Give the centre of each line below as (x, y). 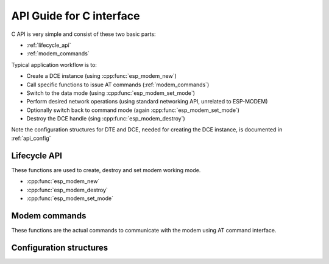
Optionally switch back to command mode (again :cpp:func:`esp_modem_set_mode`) (133, 110)
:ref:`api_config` (31, 138)
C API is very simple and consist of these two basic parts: (83, 34)
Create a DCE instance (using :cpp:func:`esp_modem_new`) (101, 76)
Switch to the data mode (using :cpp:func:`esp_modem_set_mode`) (111, 93)
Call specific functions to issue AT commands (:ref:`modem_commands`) (118, 85)
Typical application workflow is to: (54, 64)
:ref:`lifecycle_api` (49, 45)
